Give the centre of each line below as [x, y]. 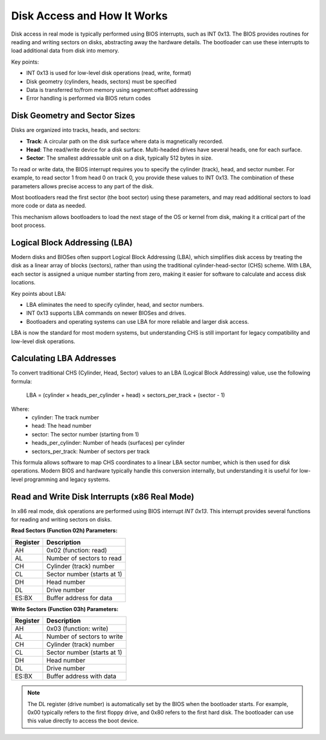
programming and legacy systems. [67, 479]
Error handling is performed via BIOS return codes [88, 98]
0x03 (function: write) [77, 629]
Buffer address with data [81, 676]
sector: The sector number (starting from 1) [85, 434]
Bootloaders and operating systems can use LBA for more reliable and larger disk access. [138, 321]
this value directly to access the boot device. [83, 721]
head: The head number [62, 426]
